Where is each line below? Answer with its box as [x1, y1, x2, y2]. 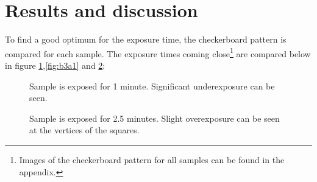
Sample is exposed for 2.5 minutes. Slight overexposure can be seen [29, 111, 280, 124]
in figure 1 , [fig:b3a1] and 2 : [5, 58, 105, 71]
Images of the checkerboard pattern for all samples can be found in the [19, 153, 285, 166]
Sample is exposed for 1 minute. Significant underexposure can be [29, 79, 275, 92]
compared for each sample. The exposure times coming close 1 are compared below [5, 45, 311, 60]
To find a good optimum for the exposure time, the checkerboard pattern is [5, 33, 287, 46]
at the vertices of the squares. [29, 124, 140, 136]
